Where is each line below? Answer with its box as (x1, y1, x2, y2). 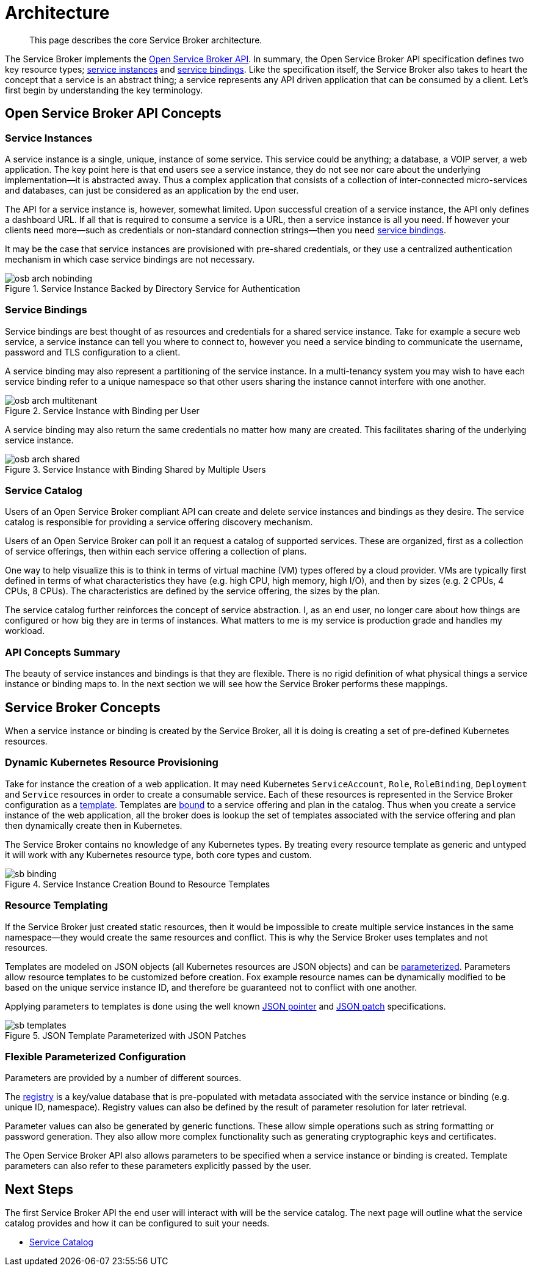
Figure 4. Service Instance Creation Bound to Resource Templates (5, 878, 270, 889)
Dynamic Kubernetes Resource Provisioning (5, 756, 218, 769)
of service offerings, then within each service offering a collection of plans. (5, 546, 307, 557)
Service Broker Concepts (5, 699, 161, 715)
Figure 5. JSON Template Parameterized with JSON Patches (5, 1030, 247, 1041)
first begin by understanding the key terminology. (5, 84, 203, 95)
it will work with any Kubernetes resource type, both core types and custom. (5, 849, 312, 860)
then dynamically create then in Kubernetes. (5, 820, 182, 831)
